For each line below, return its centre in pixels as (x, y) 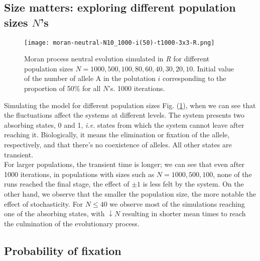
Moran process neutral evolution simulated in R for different (117, 59)
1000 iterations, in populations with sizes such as (79, 174)
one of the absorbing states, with (54, 213)
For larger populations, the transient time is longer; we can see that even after (124, 164)
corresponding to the (194, 78)
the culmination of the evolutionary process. (72, 223)
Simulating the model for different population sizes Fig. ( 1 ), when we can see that (130, 105)
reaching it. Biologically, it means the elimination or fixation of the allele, (117, 135)
